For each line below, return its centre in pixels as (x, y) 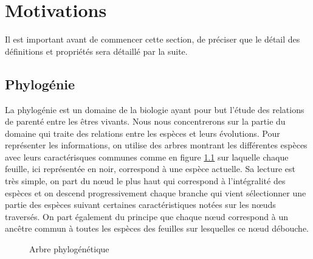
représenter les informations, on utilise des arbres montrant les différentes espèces (156, 145)
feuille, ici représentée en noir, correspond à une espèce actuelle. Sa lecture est (150, 169)
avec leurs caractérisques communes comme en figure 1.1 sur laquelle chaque (147, 157)
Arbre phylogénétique (69, 249)
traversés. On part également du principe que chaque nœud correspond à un (146, 216)
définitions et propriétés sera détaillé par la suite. (96, 51)
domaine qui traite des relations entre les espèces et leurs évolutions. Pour (143, 133)
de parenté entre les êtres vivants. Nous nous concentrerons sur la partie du (145, 121)
